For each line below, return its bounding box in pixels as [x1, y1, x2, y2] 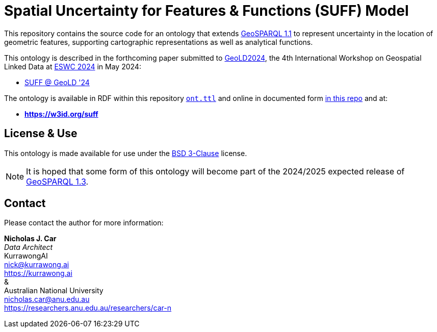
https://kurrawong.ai [4, 269, 72, 278]
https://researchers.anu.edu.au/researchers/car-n [4, 303, 172, 313]
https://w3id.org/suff [24, 109, 98, 118]
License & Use [4, 127, 78, 140]
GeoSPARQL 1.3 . [26, 176, 89, 187]
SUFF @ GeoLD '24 [24, 78, 90, 87]
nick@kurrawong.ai [4, 260, 69, 269]
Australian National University [4, 286, 104, 295]
